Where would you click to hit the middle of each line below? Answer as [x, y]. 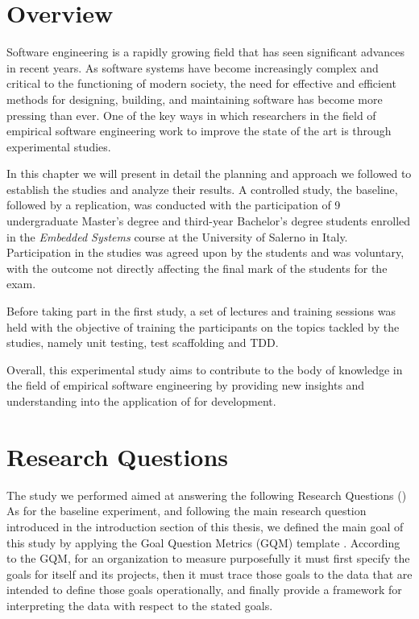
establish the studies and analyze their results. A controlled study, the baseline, [202, 189]
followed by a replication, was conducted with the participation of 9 [174, 205]
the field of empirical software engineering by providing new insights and [186, 385]
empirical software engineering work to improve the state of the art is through [199, 131]
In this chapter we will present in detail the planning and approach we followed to [209, 173]
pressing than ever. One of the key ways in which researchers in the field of [191, 115]
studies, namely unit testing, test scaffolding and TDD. [143, 343]
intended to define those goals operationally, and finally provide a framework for [204, 590]
